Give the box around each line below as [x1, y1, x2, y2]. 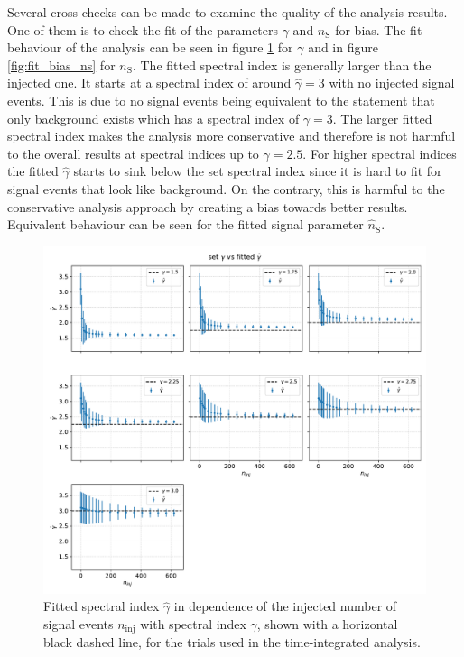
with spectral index [140, 614, 246, 633]
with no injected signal [329, 73, 455, 92]
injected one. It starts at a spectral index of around [7, 73, 292, 92]
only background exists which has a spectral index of [7, 108, 300, 127]
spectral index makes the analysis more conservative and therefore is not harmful [7, 126, 456, 145]
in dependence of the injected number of [173, 597, 397, 615]
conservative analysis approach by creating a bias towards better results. [7, 197, 408, 216]
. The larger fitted [332, 108, 432, 127]
